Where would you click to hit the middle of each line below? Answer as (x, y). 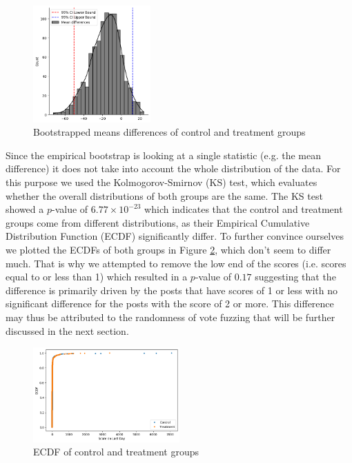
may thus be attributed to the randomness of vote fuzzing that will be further (170, 317)
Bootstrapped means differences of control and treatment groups (169, 132)
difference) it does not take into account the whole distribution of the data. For (173, 168)
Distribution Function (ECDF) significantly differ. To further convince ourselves (175, 236)
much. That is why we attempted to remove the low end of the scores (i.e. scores (176, 263)
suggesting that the (295, 277)
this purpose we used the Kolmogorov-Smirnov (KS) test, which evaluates (162, 182)
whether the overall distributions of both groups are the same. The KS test (164, 195)
